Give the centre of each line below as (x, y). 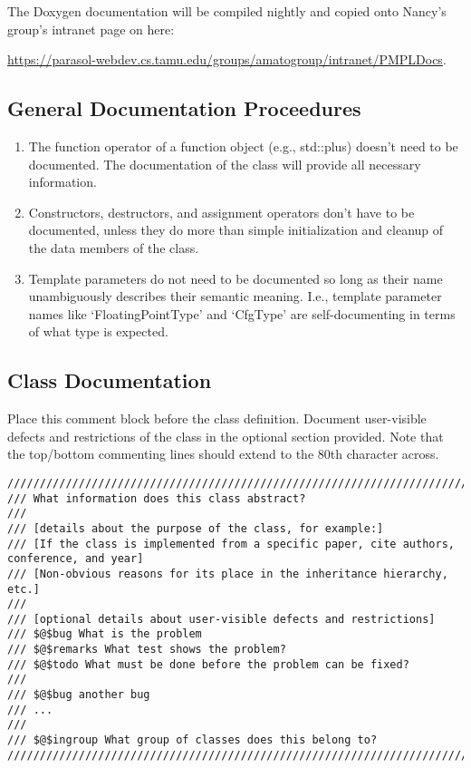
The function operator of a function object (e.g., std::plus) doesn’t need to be (243, 146)
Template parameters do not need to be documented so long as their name (235, 278)
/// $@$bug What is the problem (105, 634)
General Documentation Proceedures (184, 108)
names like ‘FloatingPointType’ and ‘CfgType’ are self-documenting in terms (242, 313)
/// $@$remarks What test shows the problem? (147, 650)
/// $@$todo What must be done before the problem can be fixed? (208, 664)
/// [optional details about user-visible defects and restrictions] (221, 619)
